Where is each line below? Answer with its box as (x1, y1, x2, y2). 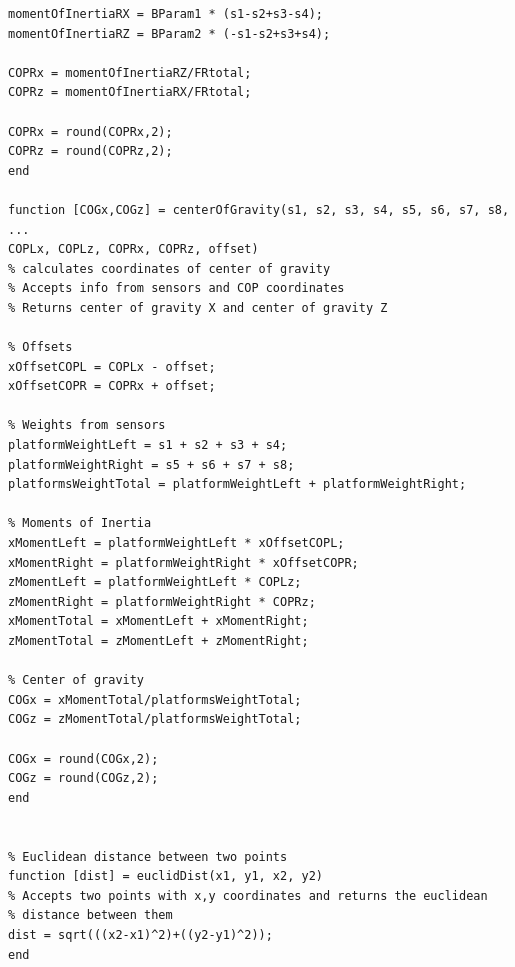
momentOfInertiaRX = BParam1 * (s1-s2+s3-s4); (8, 7, 323, 21)
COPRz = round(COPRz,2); (8, 144, 173, 159)
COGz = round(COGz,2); (8, 771, 159, 786)
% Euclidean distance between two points (8, 849, 288, 864)
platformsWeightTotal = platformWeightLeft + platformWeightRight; (8, 477, 467, 492)
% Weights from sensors (8, 418, 166, 433)
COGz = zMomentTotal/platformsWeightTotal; (8, 712, 302, 727)
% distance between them (8, 908, 173, 923)
